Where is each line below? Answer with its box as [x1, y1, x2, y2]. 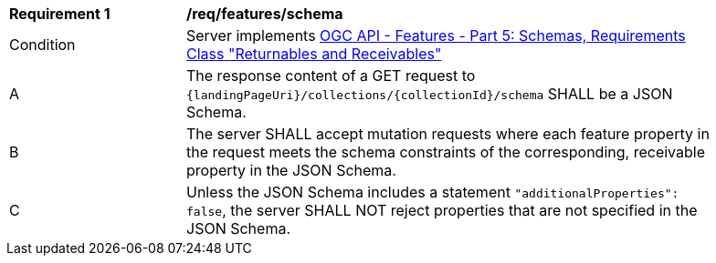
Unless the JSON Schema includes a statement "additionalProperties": [186, 183, 679, 201]
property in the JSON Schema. [186, 161, 396, 179]
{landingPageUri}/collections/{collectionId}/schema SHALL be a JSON [186, 85, 673, 103]
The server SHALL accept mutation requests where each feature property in [186, 125, 710, 143]
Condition [9, 35, 76, 54]
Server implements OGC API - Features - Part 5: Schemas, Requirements [186, 26, 686, 45]
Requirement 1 [9, 5, 111, 23]
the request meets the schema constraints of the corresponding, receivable [186, 143, 705, 161]
